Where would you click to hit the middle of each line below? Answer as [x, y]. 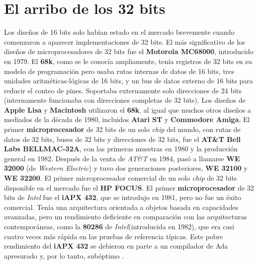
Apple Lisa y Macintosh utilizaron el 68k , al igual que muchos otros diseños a [128, 109]
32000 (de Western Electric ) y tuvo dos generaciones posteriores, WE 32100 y [126, 168]
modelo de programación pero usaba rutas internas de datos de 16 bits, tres [119, 71]
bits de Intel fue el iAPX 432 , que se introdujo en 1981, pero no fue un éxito [123, 197]
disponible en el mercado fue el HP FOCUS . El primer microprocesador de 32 [129, 187]
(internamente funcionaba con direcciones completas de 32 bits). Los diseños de [125, 100]
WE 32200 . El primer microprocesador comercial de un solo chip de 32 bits [121, 178]
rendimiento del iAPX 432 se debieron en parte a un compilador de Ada [116, 246]
